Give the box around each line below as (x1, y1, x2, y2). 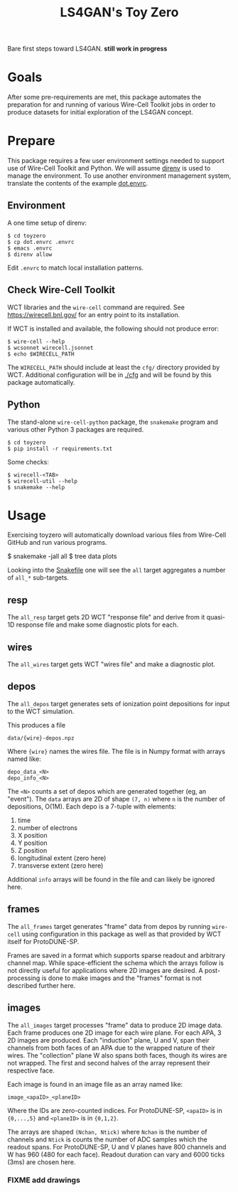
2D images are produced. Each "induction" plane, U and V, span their (7, 1036, 210, 1044)
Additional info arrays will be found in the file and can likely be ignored (7, 875, 215, 883)
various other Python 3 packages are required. (7, 425, 144, 434)
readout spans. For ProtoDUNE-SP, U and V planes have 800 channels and (7, 1142, 227, 1151)
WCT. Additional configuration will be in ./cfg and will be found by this (7, 371, 212, 379)
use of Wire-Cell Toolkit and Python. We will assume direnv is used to (7, 164, 211, 173)
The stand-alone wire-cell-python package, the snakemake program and (7, 417, 218, 426)
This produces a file (7, 720, 66, 729)
